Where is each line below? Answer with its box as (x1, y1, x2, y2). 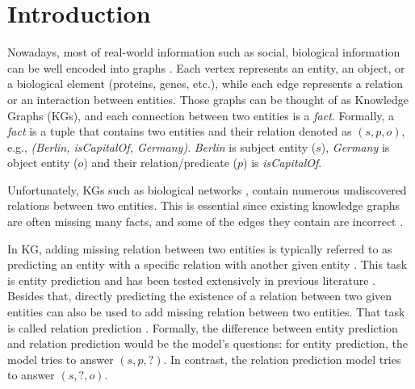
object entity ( (7, 154, 78, 171)
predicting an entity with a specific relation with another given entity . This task (7, 256, 408, 273)
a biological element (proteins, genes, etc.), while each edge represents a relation (7, 75, 404, 92)
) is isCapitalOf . (243, 154, 322, 171)
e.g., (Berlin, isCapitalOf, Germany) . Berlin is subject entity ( (7, 138, 316, 155)
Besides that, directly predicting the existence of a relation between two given (7, 287, 392, 304)
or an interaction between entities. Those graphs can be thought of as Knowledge (7, 90, 409, 107)
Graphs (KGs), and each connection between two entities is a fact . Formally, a (7, 107, 395, 123)
